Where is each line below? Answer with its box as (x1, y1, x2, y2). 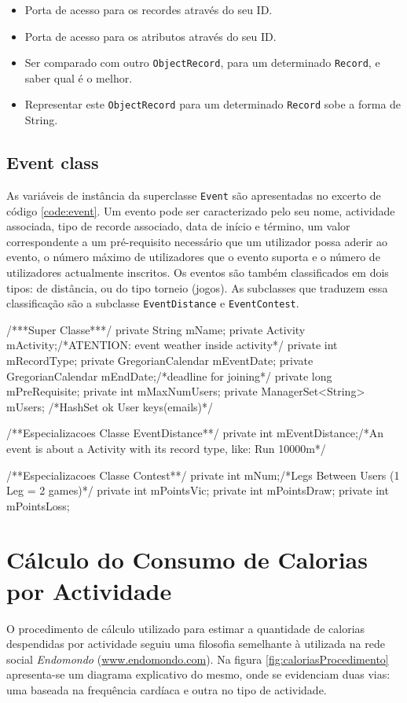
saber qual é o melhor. (24, 69, 133, 86)
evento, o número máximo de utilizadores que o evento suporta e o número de (6, 248, 380, 265)
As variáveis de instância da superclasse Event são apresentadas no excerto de (6, 186, 381, 203)
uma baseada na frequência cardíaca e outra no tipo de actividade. (6, 681, 327, 697)
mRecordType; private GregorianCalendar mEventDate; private (6, 351, 313, 368)
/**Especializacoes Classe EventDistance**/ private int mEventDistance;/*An (6, 425, 384, 441)
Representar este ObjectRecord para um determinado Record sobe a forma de (24, 96, 401, 112)
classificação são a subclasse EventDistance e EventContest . (6, 295, 299, 311)
